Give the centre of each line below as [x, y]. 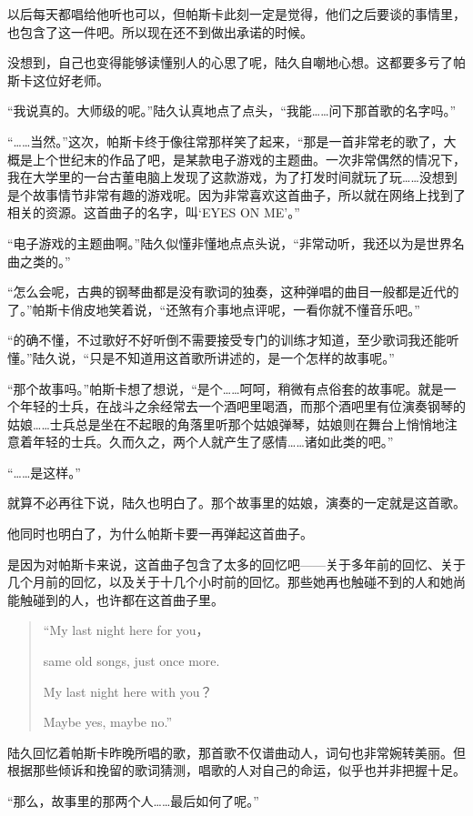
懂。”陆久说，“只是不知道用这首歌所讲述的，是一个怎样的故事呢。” [201, 357]
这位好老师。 [70, 80]
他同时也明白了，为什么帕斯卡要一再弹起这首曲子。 [160, 534]
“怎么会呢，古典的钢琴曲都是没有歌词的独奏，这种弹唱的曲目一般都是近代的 [233, 292]
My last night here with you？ [128, 691]
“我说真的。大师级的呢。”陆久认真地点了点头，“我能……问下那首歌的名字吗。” [232, 111]
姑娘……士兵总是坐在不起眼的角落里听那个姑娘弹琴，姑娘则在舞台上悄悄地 [226, 423]
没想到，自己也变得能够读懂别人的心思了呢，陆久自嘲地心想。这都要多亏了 [230, 62]
